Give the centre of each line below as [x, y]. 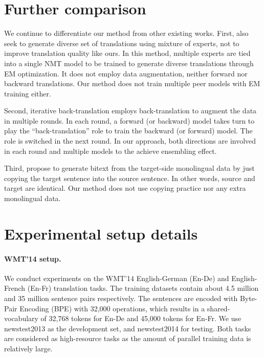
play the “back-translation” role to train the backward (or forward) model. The [128, 131]
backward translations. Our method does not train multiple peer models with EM [132, 83]
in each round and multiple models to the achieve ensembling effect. [111, 151]
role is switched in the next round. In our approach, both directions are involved [130, 141]
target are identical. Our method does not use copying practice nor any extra [125, 188]
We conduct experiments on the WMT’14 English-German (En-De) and [117, 278]
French [15, 288]
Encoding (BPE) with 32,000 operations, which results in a [112, 308]
